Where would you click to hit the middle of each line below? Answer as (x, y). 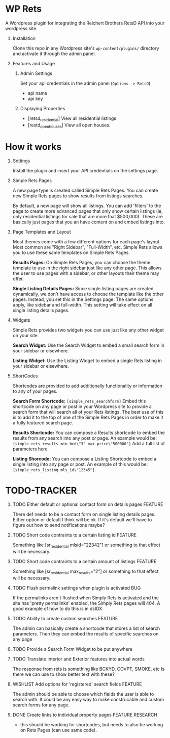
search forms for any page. (41, 705)
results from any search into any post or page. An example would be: (85, 438)
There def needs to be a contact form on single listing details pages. (84, 514)
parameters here (30, 449)
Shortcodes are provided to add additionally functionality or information (87, 386)
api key (35, 98)
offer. (18, 279)
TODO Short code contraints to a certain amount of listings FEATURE (84, 562)
